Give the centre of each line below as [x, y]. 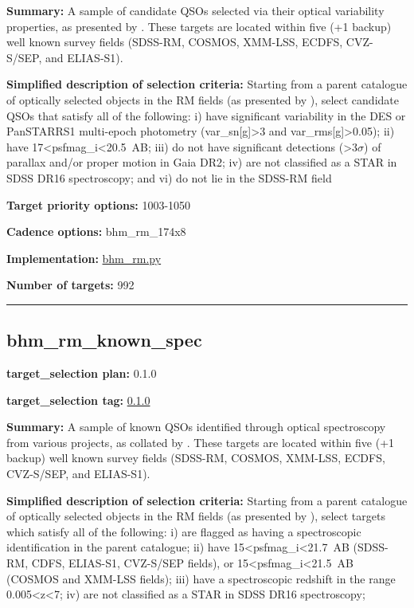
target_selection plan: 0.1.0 [82, 373]
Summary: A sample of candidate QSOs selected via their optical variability [195, 10]
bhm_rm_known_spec [104, 340]
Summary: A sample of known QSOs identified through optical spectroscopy [196, 427]
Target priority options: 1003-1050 [99, 204]
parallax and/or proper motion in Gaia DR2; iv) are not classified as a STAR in [202, 162]
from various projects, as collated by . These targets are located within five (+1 [201, 442]
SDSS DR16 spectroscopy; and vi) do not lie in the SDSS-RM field [169, 177]
